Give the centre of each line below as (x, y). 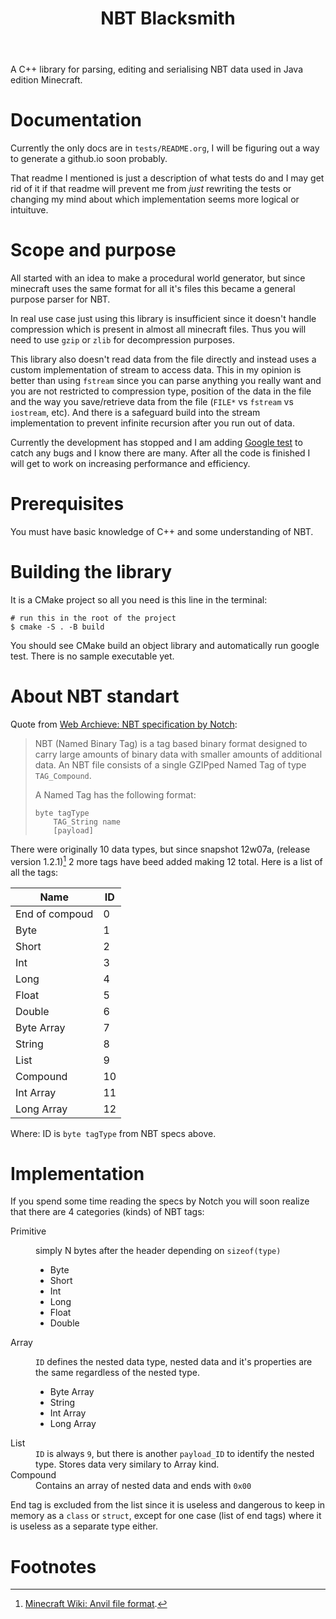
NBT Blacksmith (168, 18)
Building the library (91, 572)
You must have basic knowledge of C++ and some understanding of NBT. (162, 531)
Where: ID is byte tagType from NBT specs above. (113, 1133)
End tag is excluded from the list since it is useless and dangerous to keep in (168, 1505)
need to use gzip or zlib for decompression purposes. (123, 340)
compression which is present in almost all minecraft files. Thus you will (158, 329)
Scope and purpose (93, 250)
